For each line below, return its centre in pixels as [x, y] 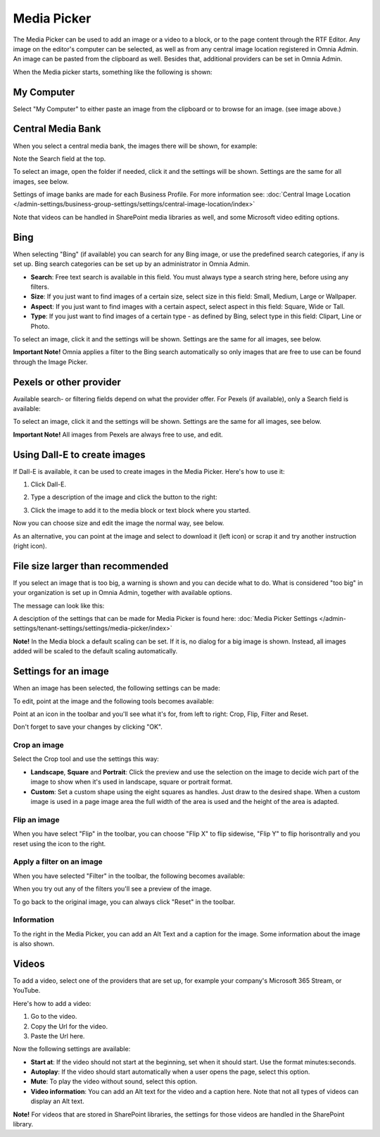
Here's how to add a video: [52, 1003]
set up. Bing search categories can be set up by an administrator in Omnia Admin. [131, 264]
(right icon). [30, 546]
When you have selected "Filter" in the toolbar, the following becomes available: [129, 876]
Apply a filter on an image [58, 862]
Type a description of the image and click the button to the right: [124, 497]
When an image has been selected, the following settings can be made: [117, 688]
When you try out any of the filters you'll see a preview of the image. [112, 889]
